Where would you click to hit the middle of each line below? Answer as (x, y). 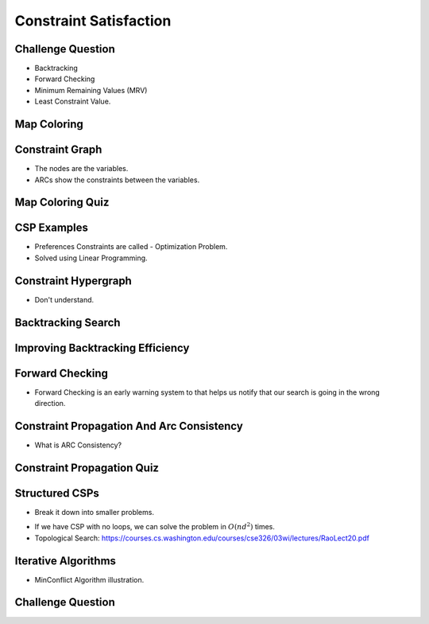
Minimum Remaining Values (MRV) (91, 90)
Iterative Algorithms (66, 561)
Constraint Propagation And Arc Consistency (129, 426)
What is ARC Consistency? (78, 445)
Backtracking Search (68, 322)
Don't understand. (64, 299)
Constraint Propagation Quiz (87, 468)
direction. (50, 404)
